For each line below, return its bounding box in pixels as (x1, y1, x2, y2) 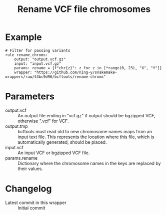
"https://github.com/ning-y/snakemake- (34, 70, 117, 75)
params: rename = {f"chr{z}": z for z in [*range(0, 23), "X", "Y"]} (14, 65, 162, 70)
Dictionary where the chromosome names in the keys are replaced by (17, 160, 161, 166)
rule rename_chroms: (5, 52, 48, 57)
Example (5, 31, 42, 43)
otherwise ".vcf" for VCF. (17, 118, 69, 124)
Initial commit (17, 205, 45, 211)
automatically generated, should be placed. (17, 139, 107, 145)
